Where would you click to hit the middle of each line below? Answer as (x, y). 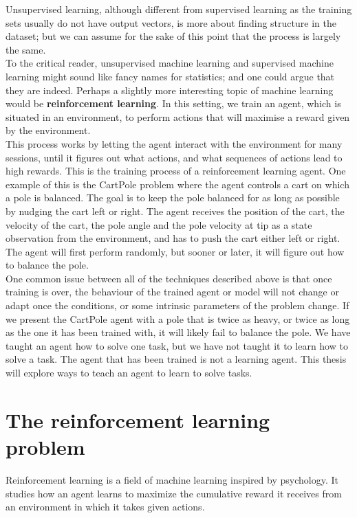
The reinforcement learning (138, 419)
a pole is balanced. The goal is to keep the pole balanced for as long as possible (173, 198)
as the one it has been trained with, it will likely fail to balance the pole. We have (178, 332)
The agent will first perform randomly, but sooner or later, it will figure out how (175, 251)
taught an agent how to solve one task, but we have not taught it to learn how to (177, 345)
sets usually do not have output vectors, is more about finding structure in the (171, 22)
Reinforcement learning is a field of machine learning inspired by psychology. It (172, 479)
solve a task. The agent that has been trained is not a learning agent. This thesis (176, 359)
